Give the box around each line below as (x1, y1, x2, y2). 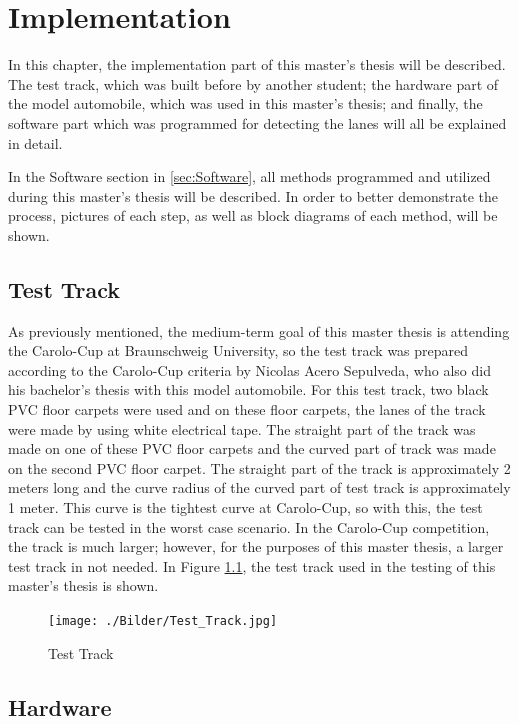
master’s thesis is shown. (8, 575, 159, 596)
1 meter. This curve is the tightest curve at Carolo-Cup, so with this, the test (8, 497, 483, 518)
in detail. (8, 132, 63, 153)
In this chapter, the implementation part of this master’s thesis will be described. (8, 54, 506, 75)
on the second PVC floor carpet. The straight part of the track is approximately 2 (8, 457, 511, 478)
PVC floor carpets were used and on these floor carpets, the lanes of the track (8, 399, 486, 420)
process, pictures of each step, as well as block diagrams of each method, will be (8, 205, 498, 226)
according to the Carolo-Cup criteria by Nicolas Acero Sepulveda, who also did (8, 359, 491, 380)
